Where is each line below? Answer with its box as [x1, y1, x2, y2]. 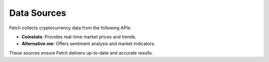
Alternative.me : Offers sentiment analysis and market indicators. [21, 41, 155, 47]
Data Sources [9, 7, 67, 18]
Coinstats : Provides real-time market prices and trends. [21, 34, 136, 40]
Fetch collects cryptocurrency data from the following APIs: [9, 25, 132, 31]
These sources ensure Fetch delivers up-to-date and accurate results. [9, 50, 153, 56]
